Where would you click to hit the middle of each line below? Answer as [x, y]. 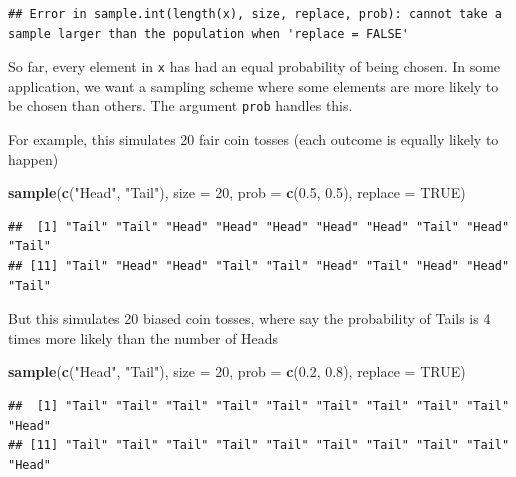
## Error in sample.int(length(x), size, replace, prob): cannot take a [255, 14]
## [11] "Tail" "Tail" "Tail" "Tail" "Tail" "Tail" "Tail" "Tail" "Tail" [259, 445]
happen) [33, 158]
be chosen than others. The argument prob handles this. [180, 105]
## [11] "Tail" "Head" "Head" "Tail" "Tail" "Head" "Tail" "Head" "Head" [259, 266]
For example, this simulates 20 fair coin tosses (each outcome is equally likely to [253, 139]
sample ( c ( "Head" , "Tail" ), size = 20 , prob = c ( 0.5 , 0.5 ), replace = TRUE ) [237, 192]
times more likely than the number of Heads [143, 337]
